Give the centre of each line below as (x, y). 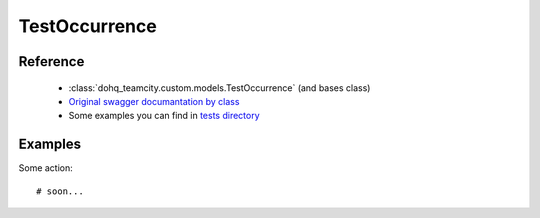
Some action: (46, 168)
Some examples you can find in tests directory (164, 116)
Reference (51, 61)
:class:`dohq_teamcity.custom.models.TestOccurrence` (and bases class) (219, 87)
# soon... (60, 191)
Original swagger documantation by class (154, 101)
